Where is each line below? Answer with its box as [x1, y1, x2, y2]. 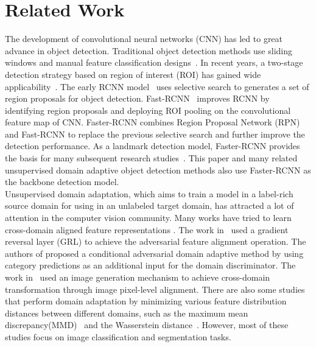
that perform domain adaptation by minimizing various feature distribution [5, 295, 287, 307]
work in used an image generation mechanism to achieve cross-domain [5, 271, 270, 283]
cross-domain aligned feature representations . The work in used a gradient [5, 223, 289, 236]
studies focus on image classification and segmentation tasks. [5, 330, 231, 343]
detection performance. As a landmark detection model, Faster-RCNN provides [5, 139, 300, 152]
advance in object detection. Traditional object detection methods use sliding [5, 44, 293, 57]
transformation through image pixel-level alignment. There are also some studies [5, 282, 305, 295]
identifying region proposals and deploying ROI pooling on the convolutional [5, 103, 291, 116]
